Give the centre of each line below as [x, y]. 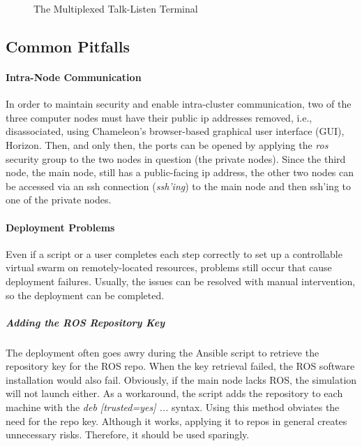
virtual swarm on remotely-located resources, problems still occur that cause [169, 267]
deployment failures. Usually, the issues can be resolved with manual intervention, [181, 281]
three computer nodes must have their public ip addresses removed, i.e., [159, 117]
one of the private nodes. [59, 200]
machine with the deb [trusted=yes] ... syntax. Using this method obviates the [173, 407]
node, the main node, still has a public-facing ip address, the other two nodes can [180, 172]
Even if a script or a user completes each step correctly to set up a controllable [174, 253]
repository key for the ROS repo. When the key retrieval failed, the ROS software [180, 366]
